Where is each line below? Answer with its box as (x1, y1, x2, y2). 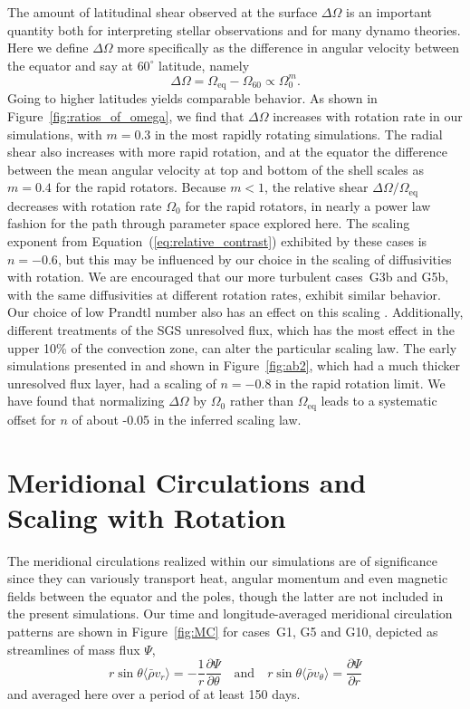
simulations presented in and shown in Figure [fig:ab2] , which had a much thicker (7, 356, 461, 375)
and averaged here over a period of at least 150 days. (7, 685, 301, 704)
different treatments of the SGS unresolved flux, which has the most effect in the (7, 320, 455, 339)
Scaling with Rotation (7, 498, 286, 535)
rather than (229, 391, 294, 410)
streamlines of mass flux (7, 639, 140, 658)
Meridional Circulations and (7, 463, 367, 500)
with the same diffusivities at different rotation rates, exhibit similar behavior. (7, 284, 441, 303)
